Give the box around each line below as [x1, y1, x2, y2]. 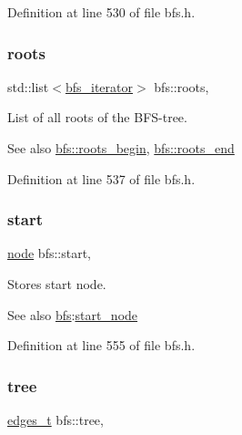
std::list [7, 77, 49, 96]
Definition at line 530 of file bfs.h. [7, 3, 196, 21]
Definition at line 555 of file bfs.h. [7, 336, 196, 355]
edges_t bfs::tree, [7, 410, 104, 429]
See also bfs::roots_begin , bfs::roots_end [7, 139, 235, 157]
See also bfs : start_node [7, 305, 138, 324]
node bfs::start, [7, 243, 92, 263]
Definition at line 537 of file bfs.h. [7, 169, 196, 188]
